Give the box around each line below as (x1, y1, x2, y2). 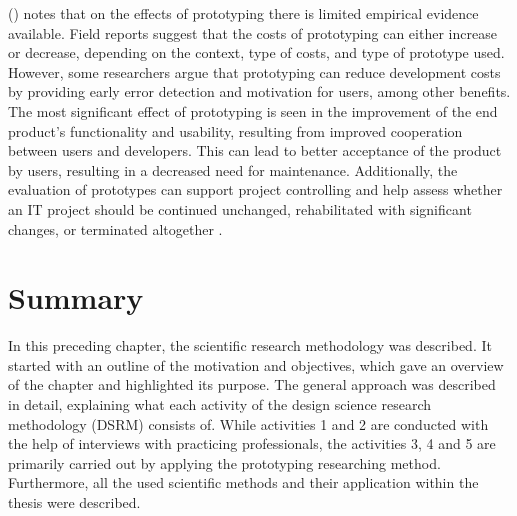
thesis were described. (8, 492, 141, 512)
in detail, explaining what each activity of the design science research (8, 394, 432, 415)
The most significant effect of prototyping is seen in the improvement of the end (8, 100, 498, 121)
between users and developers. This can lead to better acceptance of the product (8, 140, 502, 161)
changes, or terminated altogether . (8, 218, 223, 239)
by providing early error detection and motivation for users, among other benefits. (8, 81, 511, 102)
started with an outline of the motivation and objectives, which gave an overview (8, 354, 504, 375)
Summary (8, 277, 144, 318)
